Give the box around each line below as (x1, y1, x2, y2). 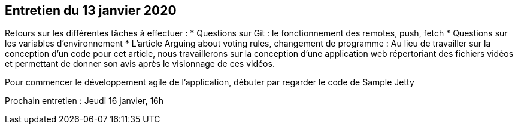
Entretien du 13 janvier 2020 (5, 3, 177, 18)
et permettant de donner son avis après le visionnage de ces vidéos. (5, 59, 275, 69)
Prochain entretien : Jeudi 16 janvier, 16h (5, 96, 164, 106)
